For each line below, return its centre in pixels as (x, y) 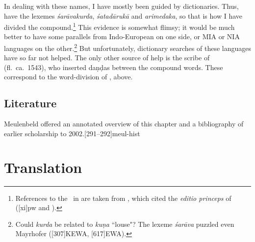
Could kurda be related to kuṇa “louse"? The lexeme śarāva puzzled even (125, 224)
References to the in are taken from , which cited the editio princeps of (123, 198)
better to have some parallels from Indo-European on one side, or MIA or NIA (122, 36)
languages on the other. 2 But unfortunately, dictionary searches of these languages (127, 47)
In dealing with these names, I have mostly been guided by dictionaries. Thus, (121, 6)
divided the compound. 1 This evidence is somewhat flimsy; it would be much (119, 26)
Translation (43, 167)
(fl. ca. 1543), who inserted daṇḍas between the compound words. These (114, 67)
